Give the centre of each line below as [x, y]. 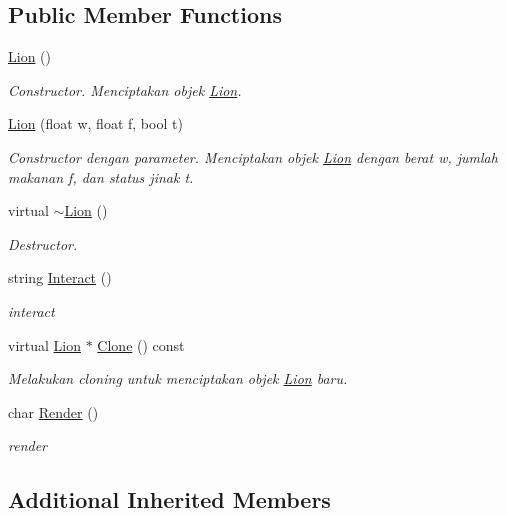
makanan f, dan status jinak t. [101, 176]
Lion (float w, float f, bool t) [95, 123]
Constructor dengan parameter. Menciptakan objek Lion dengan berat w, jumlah [253, 156]
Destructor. [43, 243]
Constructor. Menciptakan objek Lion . [125, 89]
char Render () [53, 411]
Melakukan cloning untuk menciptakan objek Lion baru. [178, 378]
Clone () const [141, 344]
